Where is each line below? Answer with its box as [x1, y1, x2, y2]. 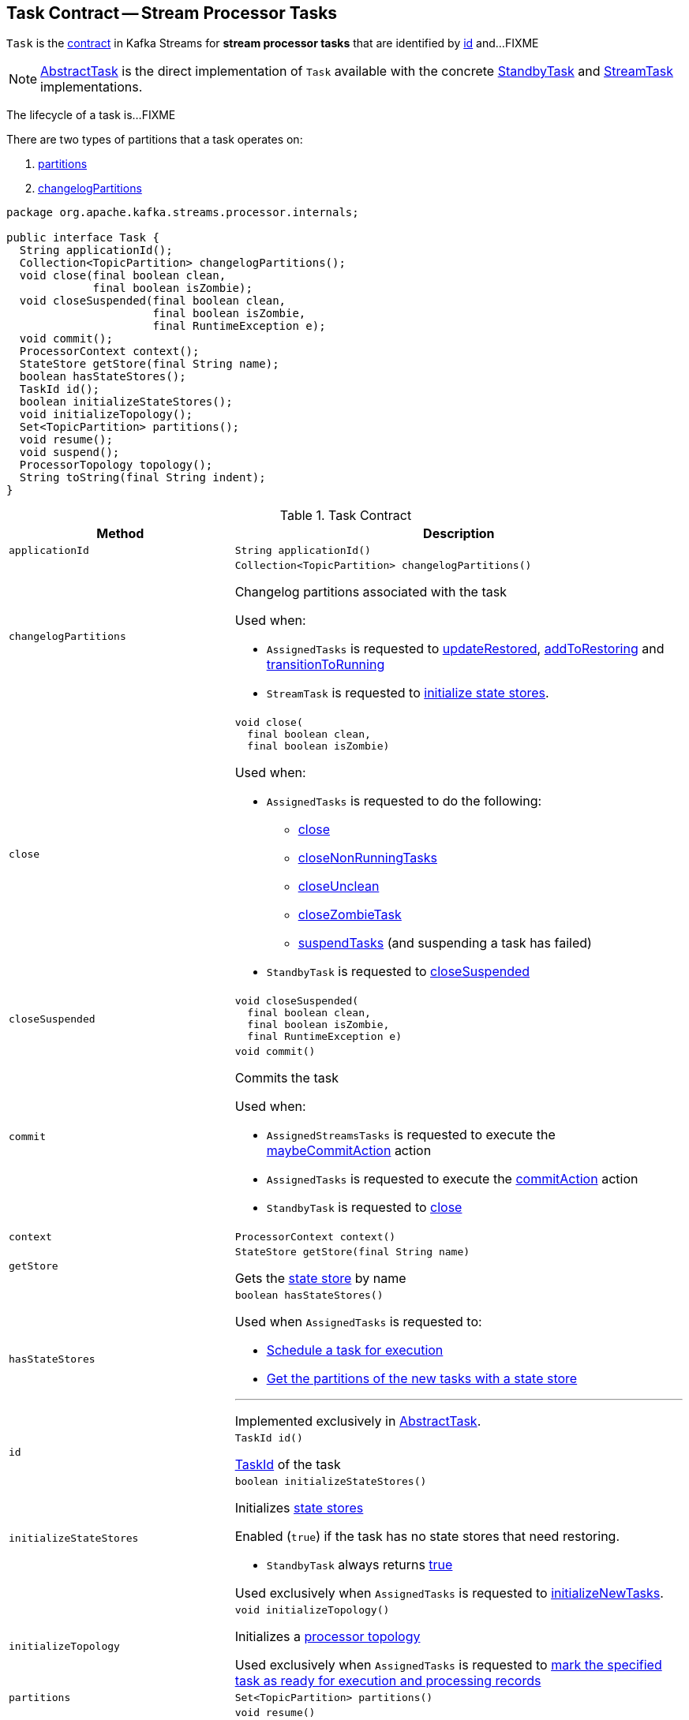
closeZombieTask [298, 907, 402, 923]
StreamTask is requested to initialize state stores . [266, 685, 549, 701]
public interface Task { [6, 231, 159, 245]
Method [96, 525, 144, 542]
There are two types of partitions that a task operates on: [6, 133, 303, 147]
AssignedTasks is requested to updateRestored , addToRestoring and [266, 641, 665, 657]
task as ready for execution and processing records [234, 1673, 541, 1689]
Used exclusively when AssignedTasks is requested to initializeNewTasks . [234, 1585, 664, 1602]
